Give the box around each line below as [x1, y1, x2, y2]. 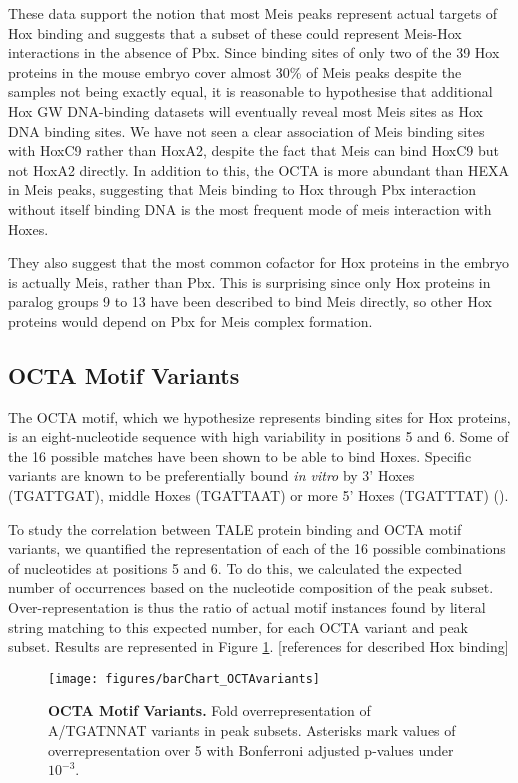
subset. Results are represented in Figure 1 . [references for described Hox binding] [8, 636, 509, 657]
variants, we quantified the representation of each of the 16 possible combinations [8, 538, 506, 559]
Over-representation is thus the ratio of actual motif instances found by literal [8, 597, 486, 618]
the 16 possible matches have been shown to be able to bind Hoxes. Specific [8, 445, 472, 466]
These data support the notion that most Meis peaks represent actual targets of [8, 3, 498, 23]
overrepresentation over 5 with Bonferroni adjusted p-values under [48, 739, 454, 760]
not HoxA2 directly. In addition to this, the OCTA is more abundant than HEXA [8, 159, 510, 180]
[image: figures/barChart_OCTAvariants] [48, 671, 321, 686]
